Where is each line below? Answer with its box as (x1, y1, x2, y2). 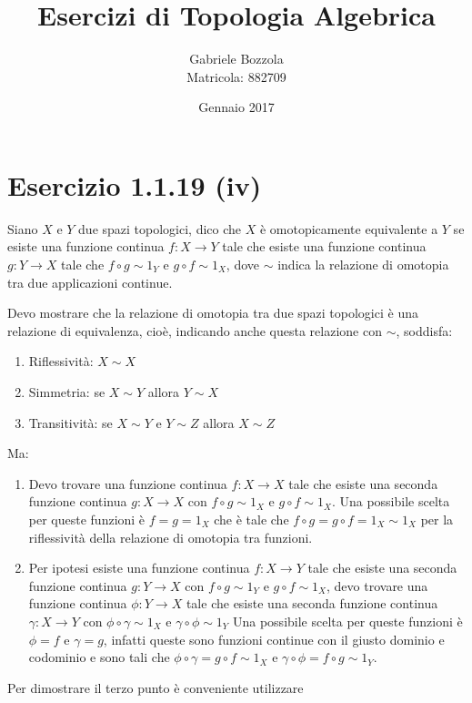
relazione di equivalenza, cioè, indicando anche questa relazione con (7, 321, 382, 340)
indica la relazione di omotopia (277, 255, 449, 274)
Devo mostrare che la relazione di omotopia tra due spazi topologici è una (7, 303, 418, 322)
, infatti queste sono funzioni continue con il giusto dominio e (103, 629, 445, 648)
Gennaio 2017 (198, 97, 275, 117)
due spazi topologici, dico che (78, 219, 242, 238)
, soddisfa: (396, 321, 453, 340)
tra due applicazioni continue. (7, 272, 173, 291)
